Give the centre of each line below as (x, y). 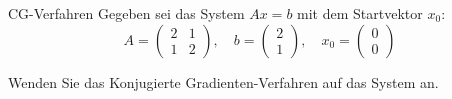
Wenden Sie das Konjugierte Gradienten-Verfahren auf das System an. (223, 81)
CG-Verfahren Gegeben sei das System (126, 13)
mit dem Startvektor (360, 13)
